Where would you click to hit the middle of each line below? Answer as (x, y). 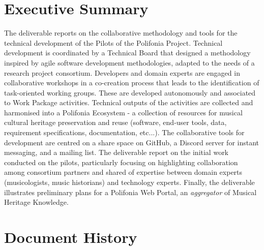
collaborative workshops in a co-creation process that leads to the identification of (132, 83)
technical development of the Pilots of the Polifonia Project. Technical (113, 42)
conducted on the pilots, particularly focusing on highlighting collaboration (121, 162)
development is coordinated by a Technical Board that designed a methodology (127, 53)
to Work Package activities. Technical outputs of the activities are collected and (129, 102)
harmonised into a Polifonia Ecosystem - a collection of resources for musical (123, 112)
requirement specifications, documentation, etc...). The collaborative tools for (124, 132)
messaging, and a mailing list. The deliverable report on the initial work (116, 152)
